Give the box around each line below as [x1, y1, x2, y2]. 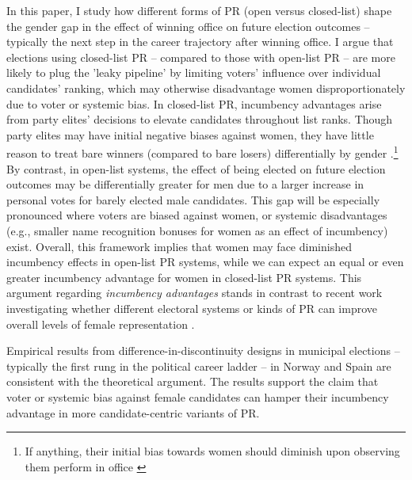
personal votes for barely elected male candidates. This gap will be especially [6, 191, 380, 208]
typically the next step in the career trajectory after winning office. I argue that [6, 33, 394, 50]
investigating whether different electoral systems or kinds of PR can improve [6, 299, 377, 316]
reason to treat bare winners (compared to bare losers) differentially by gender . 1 [6, 143, 399, 161]
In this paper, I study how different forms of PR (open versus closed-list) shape [6, 2, 392, 18]
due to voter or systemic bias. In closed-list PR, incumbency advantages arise [6, 95, 382, 112]
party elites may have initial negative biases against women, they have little [6, 126, 374, 143]
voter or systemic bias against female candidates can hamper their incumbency [6, 388, 389, 405]
